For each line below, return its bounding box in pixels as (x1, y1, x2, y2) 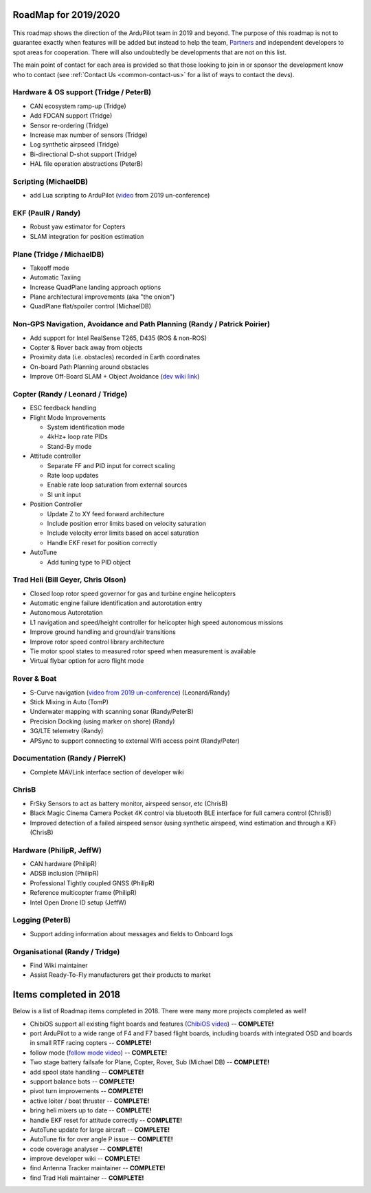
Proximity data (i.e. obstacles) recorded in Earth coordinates (30, 353, 201, 361)
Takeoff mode (30, 264, 69, 272)
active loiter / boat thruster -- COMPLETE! (30, 1097, 150, 1105)
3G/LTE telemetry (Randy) (30, 727, 104, 735)
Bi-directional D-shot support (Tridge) (30, 150, 137, 158)
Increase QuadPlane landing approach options (30, 283, 161, 291)
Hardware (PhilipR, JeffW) (12, 845, 102, 855)
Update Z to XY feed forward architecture (47, 509, 165, 518)
